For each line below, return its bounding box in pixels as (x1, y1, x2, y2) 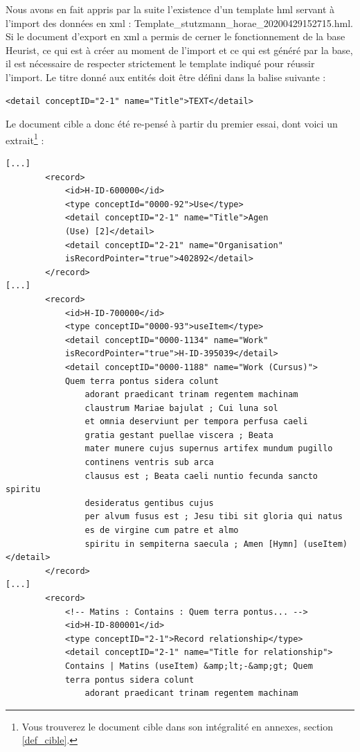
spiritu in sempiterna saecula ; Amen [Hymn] (84, 539, 298, 549)
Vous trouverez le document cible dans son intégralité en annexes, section (21, 719, 334, 733)
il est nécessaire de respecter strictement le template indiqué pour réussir (6, 56, 315, 71)
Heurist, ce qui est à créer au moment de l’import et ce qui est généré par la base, (6, 42, 353, 57)
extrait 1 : (6, 130, 44, 147)
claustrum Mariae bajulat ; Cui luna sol (84, 403, 278, 413)
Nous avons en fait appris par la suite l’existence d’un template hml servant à (6, 2, 335, 16)
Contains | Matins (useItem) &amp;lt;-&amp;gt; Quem (64, 661, 313, 671)
